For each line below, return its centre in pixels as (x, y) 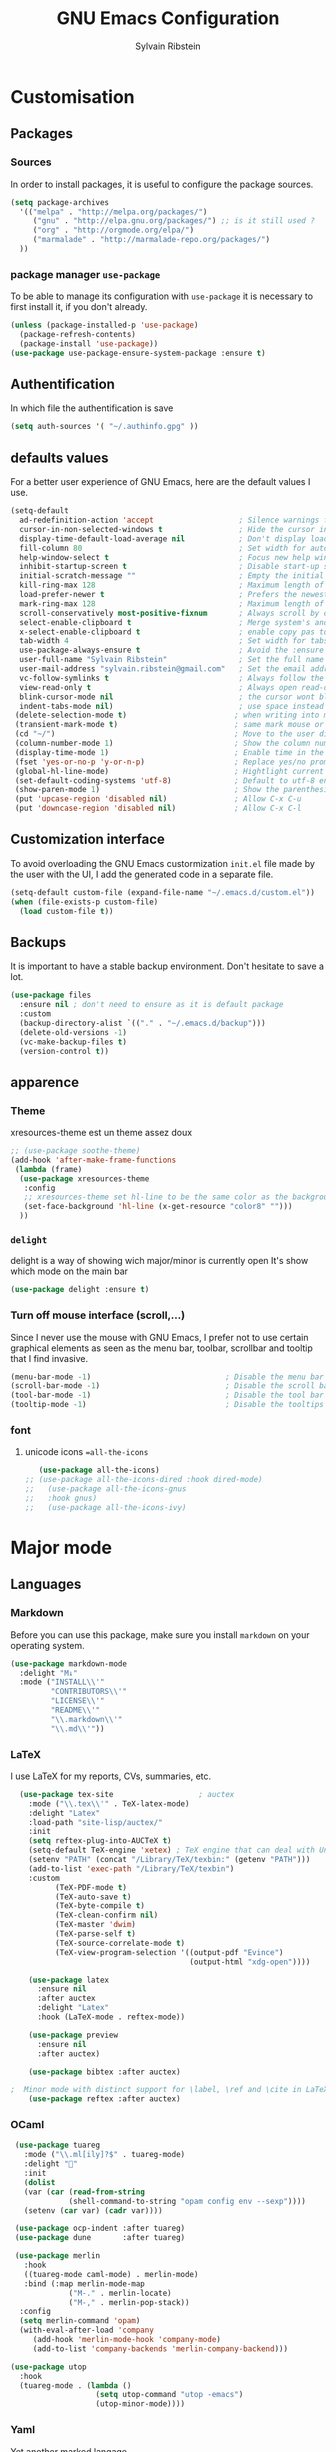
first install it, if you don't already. (79, 307)
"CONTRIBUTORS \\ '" (89, 1692)
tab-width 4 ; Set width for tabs (174, 641)
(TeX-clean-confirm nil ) (106, 1915)
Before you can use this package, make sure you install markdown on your (160, 1634)
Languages (46, 1584)
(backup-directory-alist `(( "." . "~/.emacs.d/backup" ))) (143, 1023)
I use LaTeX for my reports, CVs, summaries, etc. (111, 1776)
